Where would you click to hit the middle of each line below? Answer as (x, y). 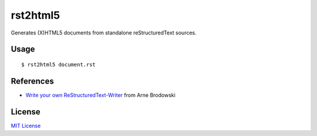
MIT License (26, 125)
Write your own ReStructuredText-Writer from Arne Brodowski (100, 95)
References (32, 81)
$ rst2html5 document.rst (59, 64)
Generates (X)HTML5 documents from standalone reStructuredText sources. (104, 33)
